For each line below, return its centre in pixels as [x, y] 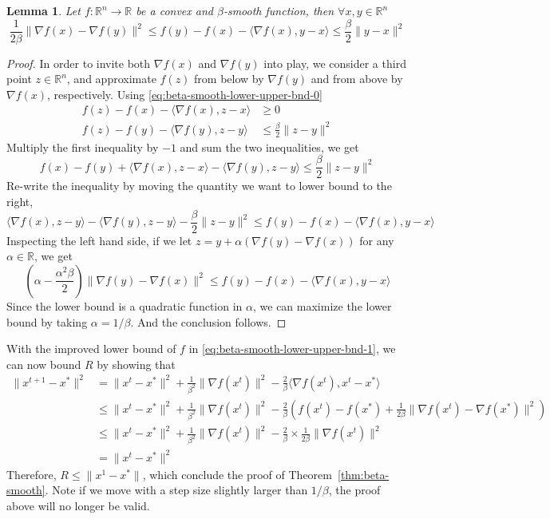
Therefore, [32, 474]
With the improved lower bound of [91, 349]
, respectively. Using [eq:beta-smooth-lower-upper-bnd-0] [185, 94]
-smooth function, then [279, 10]
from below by [229, 79]
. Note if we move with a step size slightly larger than [176, 490]
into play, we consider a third [335, 63]
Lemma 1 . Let [44, 10]
